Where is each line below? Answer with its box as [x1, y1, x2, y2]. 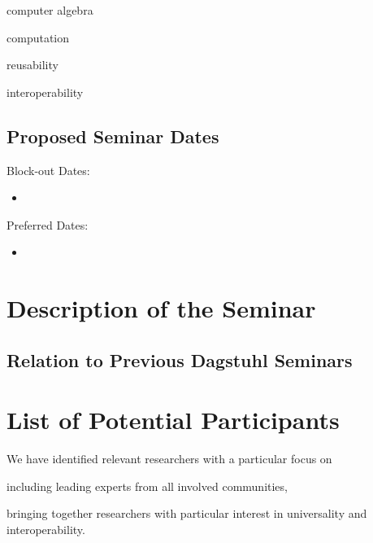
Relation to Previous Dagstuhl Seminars [7, 347, 353, 372]
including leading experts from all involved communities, [7, 477, 288, 494]
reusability [7, 56, 59, 73]
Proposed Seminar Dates [7, 123, 219, 148]
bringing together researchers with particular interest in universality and [7, 505, 367, 522]
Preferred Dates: [7, 216, 89, 233]
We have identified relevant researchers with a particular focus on [7, 450, 332, 467]
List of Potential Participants [7, 403, 340, 436]
